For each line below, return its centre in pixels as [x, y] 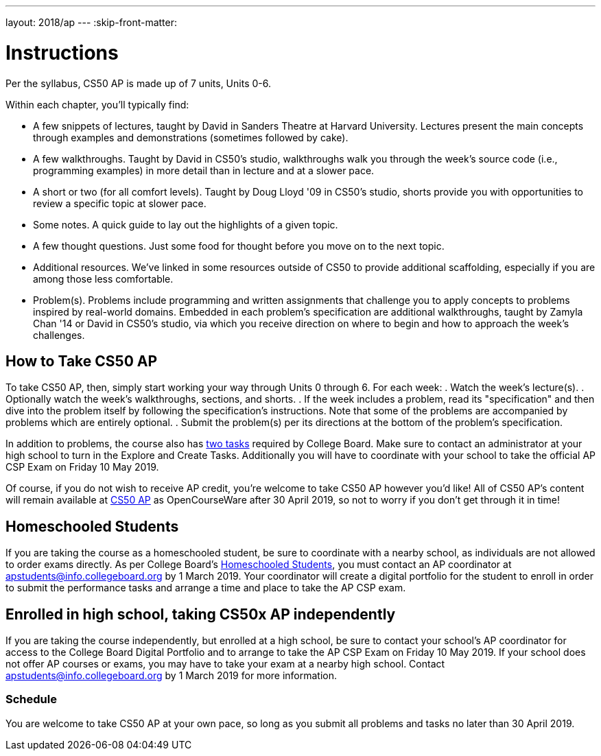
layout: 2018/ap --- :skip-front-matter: [92, 22]
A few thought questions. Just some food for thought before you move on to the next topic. [239, 246]
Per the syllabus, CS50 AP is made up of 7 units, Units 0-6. [138, 83]
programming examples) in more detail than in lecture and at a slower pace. [204, 170]
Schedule [31, 699]
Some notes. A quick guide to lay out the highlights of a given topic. [186, 224]
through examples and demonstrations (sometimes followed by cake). [191, 137]
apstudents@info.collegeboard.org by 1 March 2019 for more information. [172, 676]
